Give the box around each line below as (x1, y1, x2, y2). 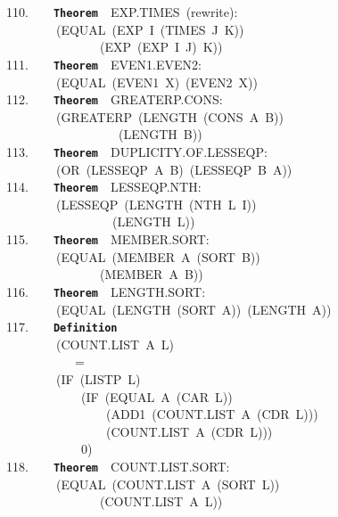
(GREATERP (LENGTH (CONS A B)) (55, 107, 284, 126)
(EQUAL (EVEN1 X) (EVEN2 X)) (55, 72, 258, 91)
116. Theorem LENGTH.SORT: (6, 282, 206, 300)
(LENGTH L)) (111, 212, 195, 231)
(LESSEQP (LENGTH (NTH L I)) (55, 194, 257, 213)
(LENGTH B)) (118, 125, 202, 144)
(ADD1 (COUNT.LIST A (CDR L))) (105, 405, 318, 423)
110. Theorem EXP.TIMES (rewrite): (6, 3, 238, 21)
